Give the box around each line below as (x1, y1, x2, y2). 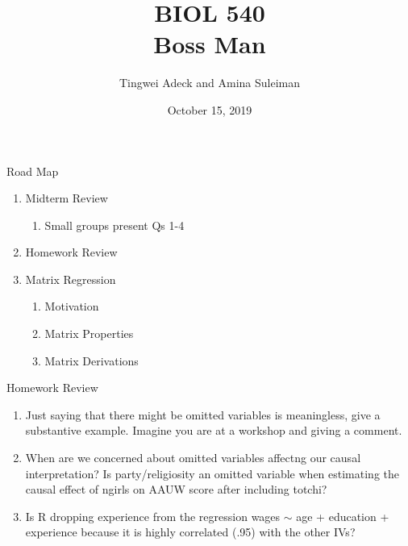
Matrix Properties (44, 325, 134, 342)
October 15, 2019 (167, 101, 252, 118)
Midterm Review (25, 190, 108, 206)
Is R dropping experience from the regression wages (25, 507, 281, 524)
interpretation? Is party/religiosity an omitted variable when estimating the (25, 465, 400, 481)
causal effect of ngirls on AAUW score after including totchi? (25, 481, 327, 498)
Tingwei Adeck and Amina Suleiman (119, 74, 300, 91)
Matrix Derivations (44, 352, 139, 369)
